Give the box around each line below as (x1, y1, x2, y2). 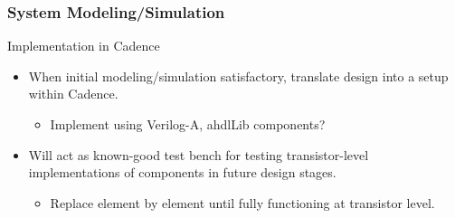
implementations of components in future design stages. (28, 163, 337, 182)
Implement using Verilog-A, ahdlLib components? (50, 115, 326, 133)
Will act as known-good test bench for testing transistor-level (28, 145, 369, 164)
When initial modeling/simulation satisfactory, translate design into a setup (28, 66, 449, 85)
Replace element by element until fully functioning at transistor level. (50, 193, 435, 212)
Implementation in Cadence (7, 36, 160, 55)
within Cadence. (28, 84, 118, 103)
